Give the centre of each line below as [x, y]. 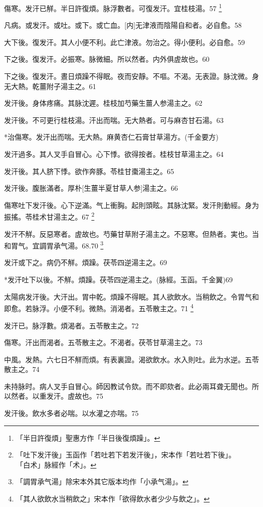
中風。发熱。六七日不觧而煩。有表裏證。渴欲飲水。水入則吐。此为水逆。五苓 [131, 359]
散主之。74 [22, 369]
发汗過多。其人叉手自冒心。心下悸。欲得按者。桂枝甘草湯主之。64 [114, 154]
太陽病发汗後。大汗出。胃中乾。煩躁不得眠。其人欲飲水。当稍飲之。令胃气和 [131, 296]
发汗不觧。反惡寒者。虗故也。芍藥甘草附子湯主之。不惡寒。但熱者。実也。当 [131, 234]
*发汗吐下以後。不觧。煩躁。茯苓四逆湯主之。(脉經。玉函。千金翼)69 [118, 280]
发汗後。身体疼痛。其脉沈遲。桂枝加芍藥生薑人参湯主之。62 [103, 103]
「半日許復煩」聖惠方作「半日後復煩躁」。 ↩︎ [88, 437]
